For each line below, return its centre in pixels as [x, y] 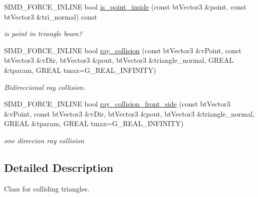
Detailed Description [59, 167]
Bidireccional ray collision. [45, 87]
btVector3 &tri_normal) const [51, 16]
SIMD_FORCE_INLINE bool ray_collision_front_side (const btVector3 [117, 104]
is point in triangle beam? [43, 33]
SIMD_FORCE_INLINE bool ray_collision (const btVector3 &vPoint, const [123, 50]
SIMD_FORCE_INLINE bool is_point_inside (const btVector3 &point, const [125, 7]
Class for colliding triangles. [47, 188]
